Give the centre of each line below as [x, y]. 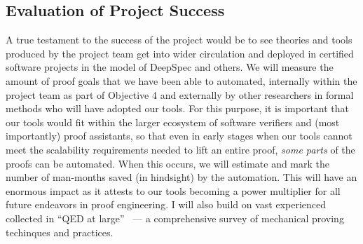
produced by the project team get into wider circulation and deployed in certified [180, 53]
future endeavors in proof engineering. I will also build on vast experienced [166, 204]
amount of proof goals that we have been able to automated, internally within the [181, 80]
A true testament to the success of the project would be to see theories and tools [179, 40]
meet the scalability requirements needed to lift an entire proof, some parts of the [180, 149]
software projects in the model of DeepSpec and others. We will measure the [170, 67]
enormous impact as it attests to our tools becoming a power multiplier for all [173, 190]
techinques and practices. [60, 232]
